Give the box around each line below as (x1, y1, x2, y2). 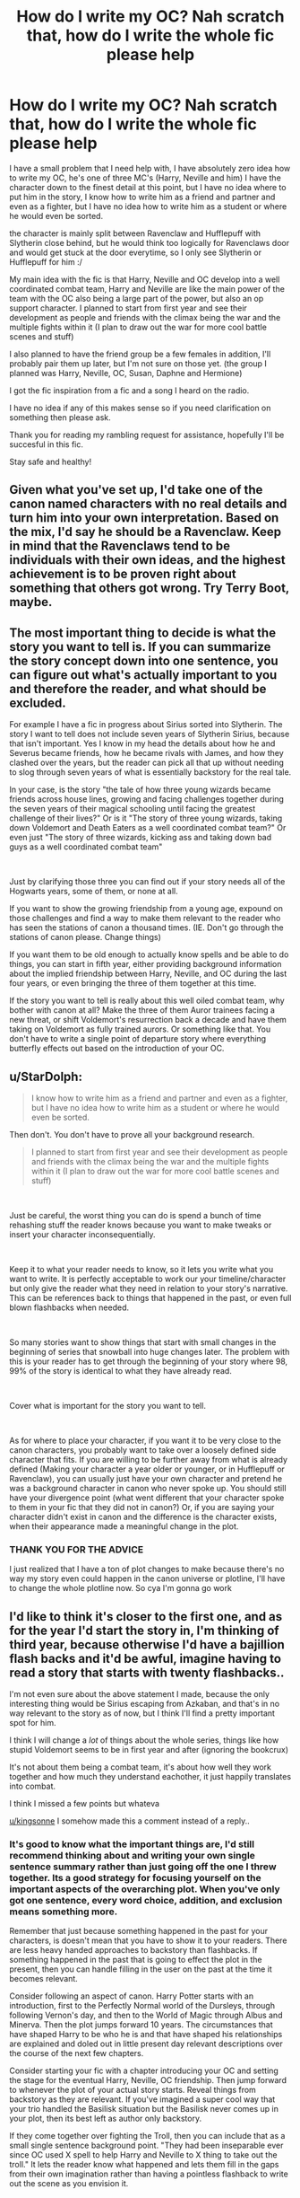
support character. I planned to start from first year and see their (9, 303, 248, 313)
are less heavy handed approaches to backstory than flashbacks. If (9, 1945, 258, 1956)
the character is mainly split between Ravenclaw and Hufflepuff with (9, 227, 261, 239)
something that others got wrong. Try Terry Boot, (9, 581, 289, 596)
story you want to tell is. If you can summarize (9, 639, 271, 655)
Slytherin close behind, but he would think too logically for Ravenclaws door (9, 237, 289, 248)
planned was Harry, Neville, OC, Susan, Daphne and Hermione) (9, 367, 243, 378)
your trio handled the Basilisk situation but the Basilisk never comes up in (9, 2104, 279, 2114)
